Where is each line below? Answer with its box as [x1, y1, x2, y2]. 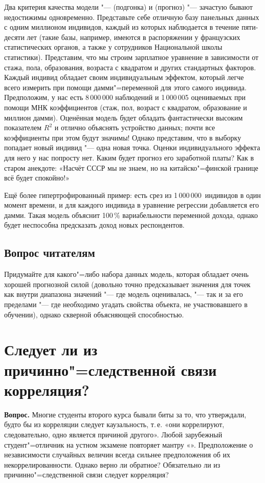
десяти [4, 31, 25, 42]
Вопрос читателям [4, 245, 95, 260]
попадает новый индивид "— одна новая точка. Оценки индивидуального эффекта [4, 142, 260, 153]
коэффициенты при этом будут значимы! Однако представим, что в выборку [4, 132, 241, 143]
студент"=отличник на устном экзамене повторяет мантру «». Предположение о [4, 439, 253, 450]
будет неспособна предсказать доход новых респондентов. [4, 219, 185, 230]
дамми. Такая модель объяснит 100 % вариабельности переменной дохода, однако [4, 209, 258, 220]
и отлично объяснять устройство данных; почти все [54, 122, 215, 133]
